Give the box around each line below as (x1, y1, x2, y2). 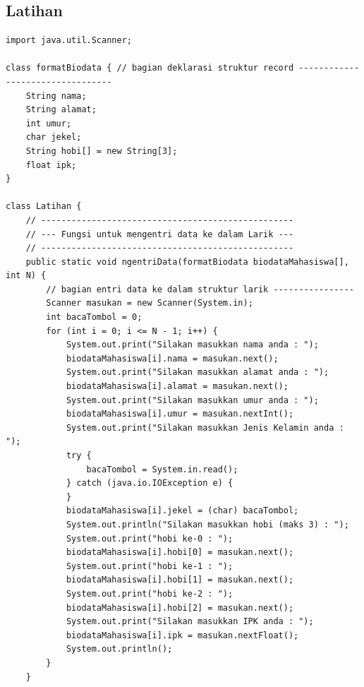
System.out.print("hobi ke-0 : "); (66, 533, 233, 544)
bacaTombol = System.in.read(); (86, 464, 238, 474)
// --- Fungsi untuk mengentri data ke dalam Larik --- (25, 229, 294, 239)
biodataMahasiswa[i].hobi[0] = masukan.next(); (66, 547, 294, 558)
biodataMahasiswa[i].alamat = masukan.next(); (66, 381, 289, 392)
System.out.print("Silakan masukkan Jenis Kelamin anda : (66, 422, 344, 433)
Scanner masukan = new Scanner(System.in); (46, 298, 253, 309)
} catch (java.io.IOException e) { (66, 478, 233, 489)
